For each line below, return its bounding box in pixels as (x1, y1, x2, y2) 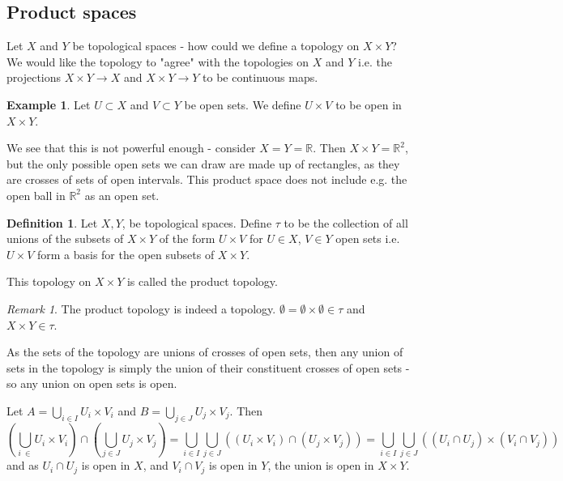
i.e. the (358, 53, 393, 70)
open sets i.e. (335, 230, 400, 247)
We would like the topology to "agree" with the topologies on (6, 53, 309, 70)
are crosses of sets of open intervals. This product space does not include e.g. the (6, 171, 407, 188)
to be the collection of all (284, 214, 408, 231)
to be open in (335, 96, 402, 113)
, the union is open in (267, 457, 374, 474)
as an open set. (84, 186, 160, 203)
